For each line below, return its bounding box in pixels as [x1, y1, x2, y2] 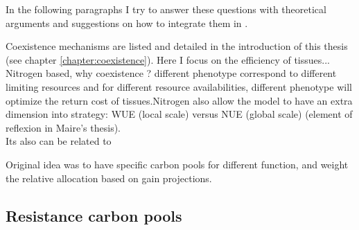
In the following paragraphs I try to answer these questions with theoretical [6, 2, 326, 16]
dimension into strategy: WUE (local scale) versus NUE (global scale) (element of [6, 107, 353, 121]
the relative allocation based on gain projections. [6, 170, 212, 185]
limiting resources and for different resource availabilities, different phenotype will [6, 79, 352, 94]
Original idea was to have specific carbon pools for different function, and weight [6, 157, 349, 171]
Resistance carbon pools [6, 204, 182, 226]
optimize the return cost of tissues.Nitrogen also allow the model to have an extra [6, 93, 353, 107]
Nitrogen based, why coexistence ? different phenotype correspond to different [6, 66, 337, 80]
